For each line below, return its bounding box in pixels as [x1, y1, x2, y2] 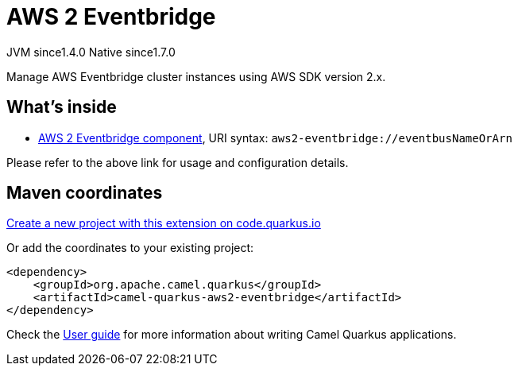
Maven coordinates [6, 183, 163, 203]
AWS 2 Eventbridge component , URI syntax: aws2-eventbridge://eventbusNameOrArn [38, 130, 512, 145]
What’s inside [6, 97, 117, 118]
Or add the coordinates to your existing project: [6, 241, 254, 255]
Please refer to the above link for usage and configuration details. [6, 155, 349, 169]
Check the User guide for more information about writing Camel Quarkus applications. [6, 327, 457, 342]
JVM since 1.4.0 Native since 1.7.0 [6, 45, 176, 59]
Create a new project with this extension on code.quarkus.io [6, 216, 321, 231]
